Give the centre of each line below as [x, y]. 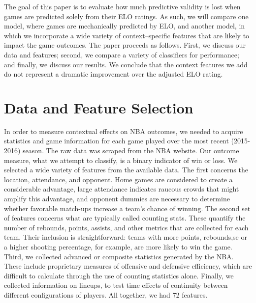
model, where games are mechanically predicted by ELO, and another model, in [125, 26]
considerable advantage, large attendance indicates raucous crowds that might [122, 189]
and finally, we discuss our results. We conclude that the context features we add [126, 64]
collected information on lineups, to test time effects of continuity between [116, 285]
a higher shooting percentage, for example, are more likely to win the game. [118, 247]
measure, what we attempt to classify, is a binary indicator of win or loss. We [121, 160]
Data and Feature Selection [99, 107]
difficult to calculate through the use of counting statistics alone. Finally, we [119, 275]
